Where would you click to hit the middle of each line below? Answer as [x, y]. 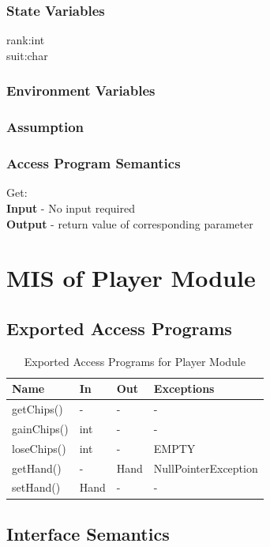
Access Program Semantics [94, 163]
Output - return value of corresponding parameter [130, 223]
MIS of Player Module [131, 278]
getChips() [37, 409]
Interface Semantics [88, 533]
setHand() [36, 487]
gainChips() [40, 428]
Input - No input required [71, 207]
